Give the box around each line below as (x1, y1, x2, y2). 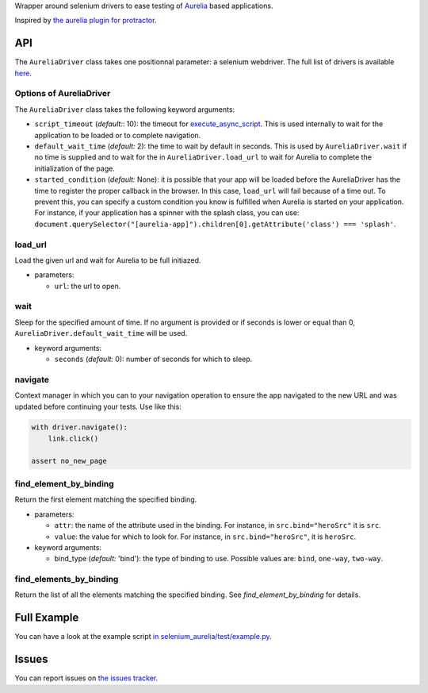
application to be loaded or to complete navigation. (34, 130, 201, 140)
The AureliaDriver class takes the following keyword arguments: (14, 104, 235, 114)
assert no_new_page (31, 456, 107, 465)
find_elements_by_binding (14, 574, 119, 585)
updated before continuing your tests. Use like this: (14, 402, 182, 411)
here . (14, 68, 32, 78)
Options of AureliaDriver (14, 88, 111, 99)
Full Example (14, 611, 79, 625)
